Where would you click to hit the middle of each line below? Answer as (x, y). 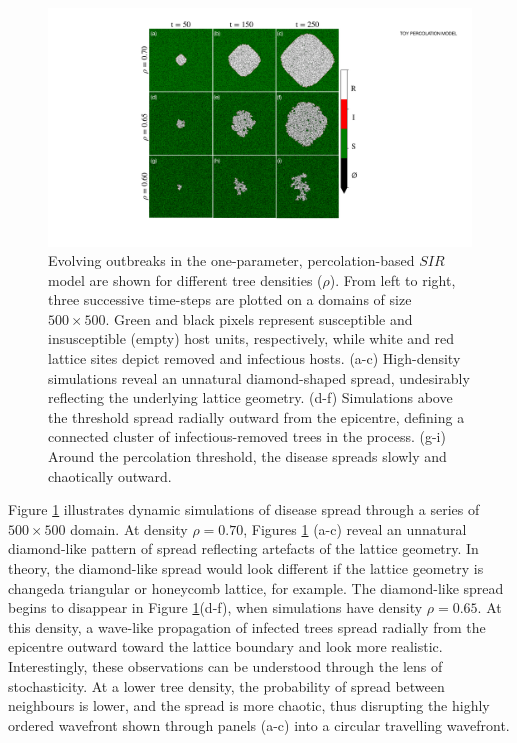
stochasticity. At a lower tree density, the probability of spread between (226, 685)
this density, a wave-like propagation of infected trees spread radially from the (247, 626)
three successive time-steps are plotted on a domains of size (230, 299)
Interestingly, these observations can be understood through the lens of (225, 665)
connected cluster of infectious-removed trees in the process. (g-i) (247, 436)
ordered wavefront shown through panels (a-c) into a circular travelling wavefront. (259, 724)
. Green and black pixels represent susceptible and (259, 318)
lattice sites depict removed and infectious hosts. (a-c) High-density (254, 358)
